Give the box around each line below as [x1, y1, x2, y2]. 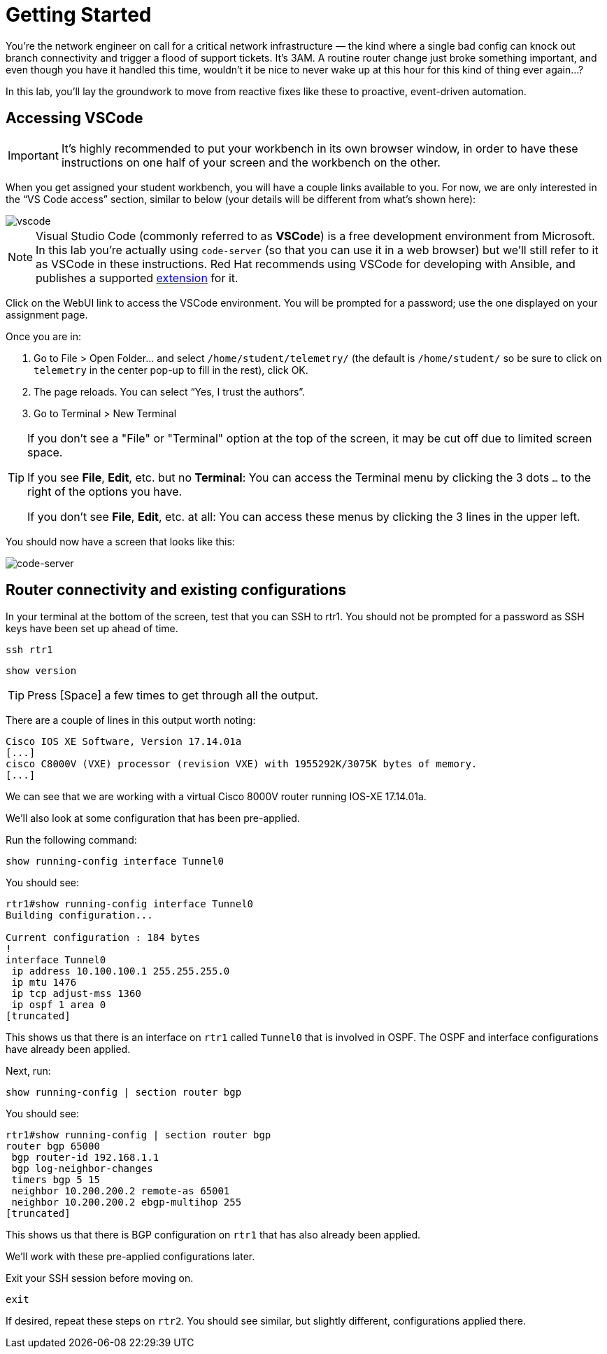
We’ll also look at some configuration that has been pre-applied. [6, 812, 300, 825]
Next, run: [6, 1065, 51, 1077]
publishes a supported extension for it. [36, 270, 238, 285]
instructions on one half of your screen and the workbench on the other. [61, 155, 441, 169]
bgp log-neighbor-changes [11, 1163, 153, 1175]
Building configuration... [6, 909, 153, 921]
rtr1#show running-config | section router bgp [6, 1129, 271, 1141]
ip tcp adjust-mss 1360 [11, 988, 141, 1000]
